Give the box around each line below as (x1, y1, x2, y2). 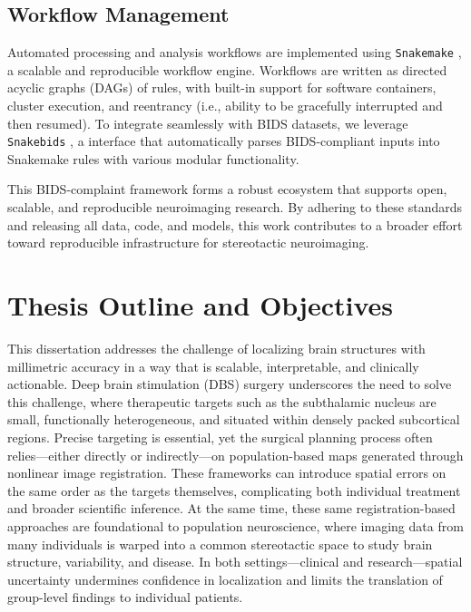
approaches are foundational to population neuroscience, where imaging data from (7, 516, 464, 535)
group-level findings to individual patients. (7, 588, 243, 607)
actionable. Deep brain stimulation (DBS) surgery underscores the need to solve (7, 374, 452, 393)
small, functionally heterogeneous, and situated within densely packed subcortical (7, 410, 460, 429)
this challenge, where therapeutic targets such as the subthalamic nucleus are (7, 392, 437, 411)
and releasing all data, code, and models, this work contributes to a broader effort (7, 215, 463, 234)
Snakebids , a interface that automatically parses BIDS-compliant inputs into (7, 131, 440, 151)
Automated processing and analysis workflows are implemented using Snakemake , (7, 43, 462, 62)
